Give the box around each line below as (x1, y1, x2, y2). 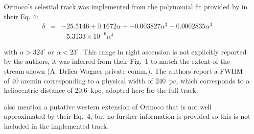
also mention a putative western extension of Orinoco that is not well (4, 101, 212, 111)
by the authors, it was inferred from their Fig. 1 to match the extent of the (4, 56, 230, 66)
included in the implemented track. (4, 120, 109, 131)
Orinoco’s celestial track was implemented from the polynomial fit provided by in (4, 1, 248, 11)
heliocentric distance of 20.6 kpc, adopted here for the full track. (4, 85, 198, 95)
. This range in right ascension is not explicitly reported (79, 46, 247, 56)
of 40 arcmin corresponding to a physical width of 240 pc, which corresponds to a (4, 75, 250, 85)
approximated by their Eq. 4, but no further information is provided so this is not (4, 111, 251, 121)
